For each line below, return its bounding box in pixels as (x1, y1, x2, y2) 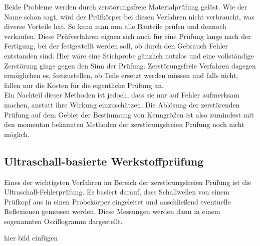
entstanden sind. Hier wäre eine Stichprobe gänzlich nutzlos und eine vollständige (4, 50, 254, 60)
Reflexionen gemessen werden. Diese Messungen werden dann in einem (4, 206, 220, 216)
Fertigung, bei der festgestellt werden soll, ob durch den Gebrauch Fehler (4, 40, 228, 51)
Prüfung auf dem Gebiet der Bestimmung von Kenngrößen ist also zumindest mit (4, 109, 254, 119)
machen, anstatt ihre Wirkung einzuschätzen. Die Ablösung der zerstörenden (4, 99, 240, 109)
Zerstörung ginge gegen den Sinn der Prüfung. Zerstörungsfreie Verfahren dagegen (4, 60, 256, 70)
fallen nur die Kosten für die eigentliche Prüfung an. (4, 79, 164, 90)
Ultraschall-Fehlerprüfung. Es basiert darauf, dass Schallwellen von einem (4, 186, 229, 197)
